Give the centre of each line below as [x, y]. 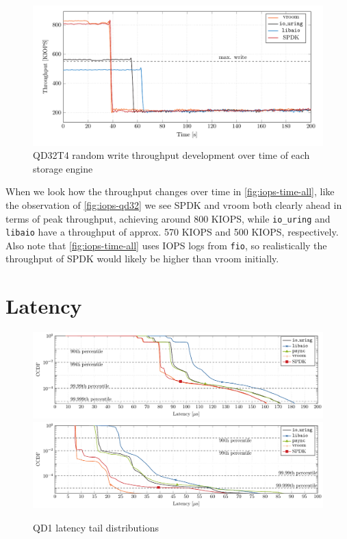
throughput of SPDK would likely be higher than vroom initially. [142, 259]
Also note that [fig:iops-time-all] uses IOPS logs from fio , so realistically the [166, 245]
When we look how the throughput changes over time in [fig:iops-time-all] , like [170, 191]
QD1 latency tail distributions [96, 527]
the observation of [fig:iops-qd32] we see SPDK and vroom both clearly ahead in [174, 204]
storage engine [63, 168]
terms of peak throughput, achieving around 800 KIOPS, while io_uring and [168, 218]
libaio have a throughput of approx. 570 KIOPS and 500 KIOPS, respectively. [172, 232]
